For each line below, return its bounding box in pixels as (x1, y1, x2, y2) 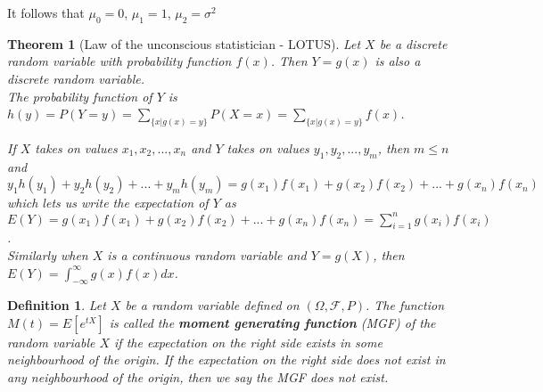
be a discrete (379, 34, 448, 53)
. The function (365, 296, 445, 314)
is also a (374, 52, 421, 70)
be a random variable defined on (125, 296, 300, 314)
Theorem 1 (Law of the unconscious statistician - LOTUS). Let (7, 34, 361, 53)
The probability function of (7, 86, 152, 105)
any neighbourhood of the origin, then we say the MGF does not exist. (7, 368, 389, 387)
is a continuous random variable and (107, 245, 307, 264)
